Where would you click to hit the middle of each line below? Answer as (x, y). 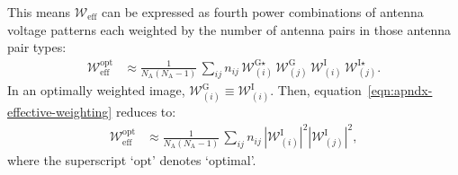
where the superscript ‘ (71, 160)
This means (39, 12)
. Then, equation (316, 90)
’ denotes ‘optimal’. (204, 160)
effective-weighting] (60, 112)
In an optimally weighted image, (96, 90)
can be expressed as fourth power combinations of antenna (263, 12)
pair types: (37, 47)
